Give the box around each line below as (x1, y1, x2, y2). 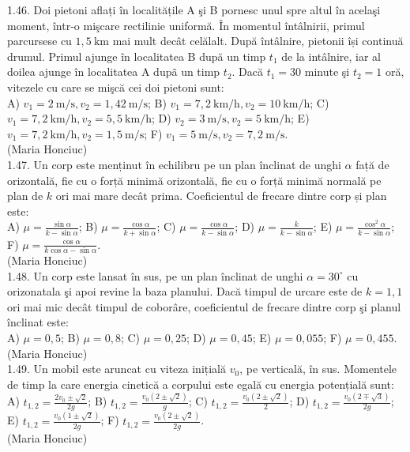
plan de (7, 187, 43, 204)
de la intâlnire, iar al (281, 47, 381, 64)
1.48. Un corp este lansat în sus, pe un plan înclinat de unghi (7, 267, 303, 284)
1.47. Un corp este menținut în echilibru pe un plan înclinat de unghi (7, 156, 341, 172)
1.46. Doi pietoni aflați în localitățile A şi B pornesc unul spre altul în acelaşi (7, 2, 381, 17)
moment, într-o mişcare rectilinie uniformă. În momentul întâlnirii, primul (7, 17, 365, 33)
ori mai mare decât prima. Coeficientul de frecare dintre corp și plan (55, 187, 387, 204)
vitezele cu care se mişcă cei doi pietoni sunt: (7, 78, 224, 95)
